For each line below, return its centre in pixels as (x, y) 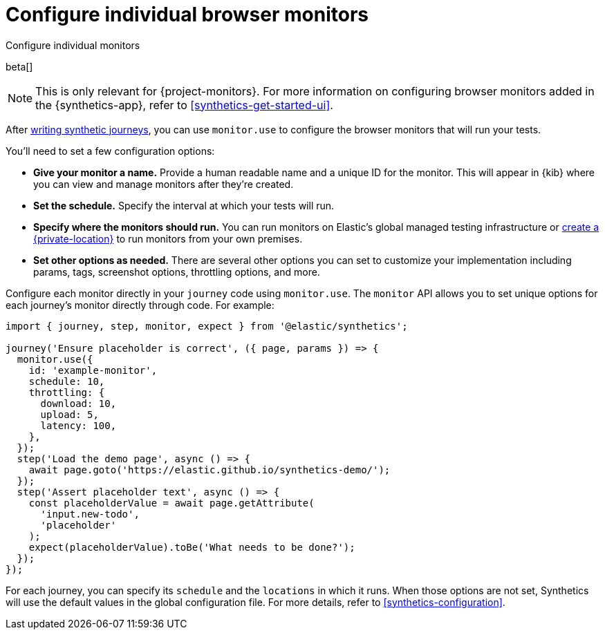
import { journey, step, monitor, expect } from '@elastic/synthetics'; (207, 326)
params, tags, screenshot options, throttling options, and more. (177, 272)
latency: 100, (78, 425)
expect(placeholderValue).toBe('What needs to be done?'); (192, 547)
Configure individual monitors (73, 45)
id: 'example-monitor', (93, 370)
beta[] (19, 66)
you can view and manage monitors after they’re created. (164, 184)
